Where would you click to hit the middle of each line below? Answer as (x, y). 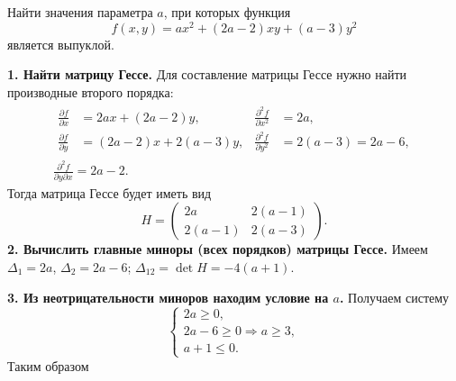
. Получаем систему (394, 297)
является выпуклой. (61, 44)
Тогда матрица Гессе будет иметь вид (109, 192)
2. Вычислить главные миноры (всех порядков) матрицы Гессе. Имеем (218, 249)
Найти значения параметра (80, 12)
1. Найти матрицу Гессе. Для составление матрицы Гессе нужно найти (207, 74)
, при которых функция (227, 12)
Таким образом (48, 365)
